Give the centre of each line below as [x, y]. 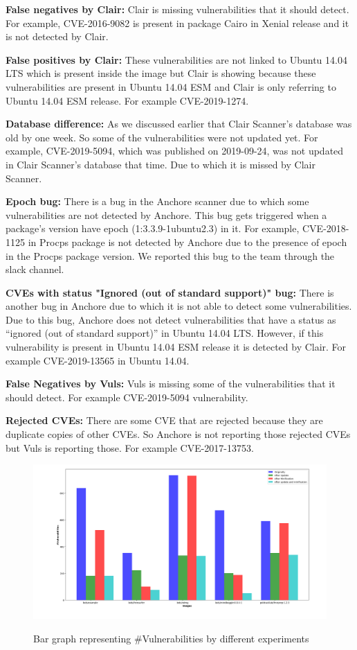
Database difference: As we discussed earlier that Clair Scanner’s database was [179, 124]
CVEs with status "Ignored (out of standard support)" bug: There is [170, 292]
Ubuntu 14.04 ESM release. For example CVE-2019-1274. [127, 100]
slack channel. [35, 269]
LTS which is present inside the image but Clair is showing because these [161, 73]
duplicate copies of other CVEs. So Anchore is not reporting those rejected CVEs [178, 434]
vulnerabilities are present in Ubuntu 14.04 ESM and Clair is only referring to [171, 86]
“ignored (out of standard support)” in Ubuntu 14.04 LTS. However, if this [165, 333]
